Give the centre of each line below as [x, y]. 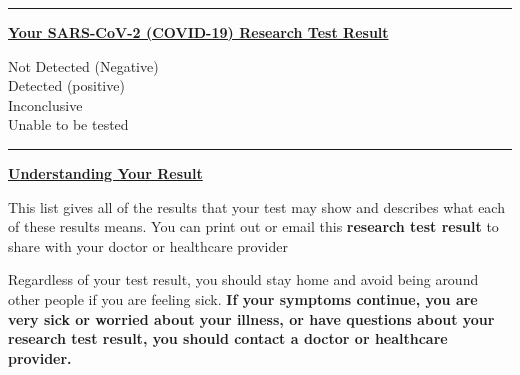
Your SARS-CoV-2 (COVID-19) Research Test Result [198, 32]
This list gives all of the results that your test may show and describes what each [256, 206]
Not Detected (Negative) [83, 65]
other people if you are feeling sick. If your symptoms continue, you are [243, 298]
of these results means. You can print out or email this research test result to [253, 226]
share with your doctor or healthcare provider [148, 245]
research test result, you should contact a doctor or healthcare [228, 338]
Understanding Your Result [105, 172]
